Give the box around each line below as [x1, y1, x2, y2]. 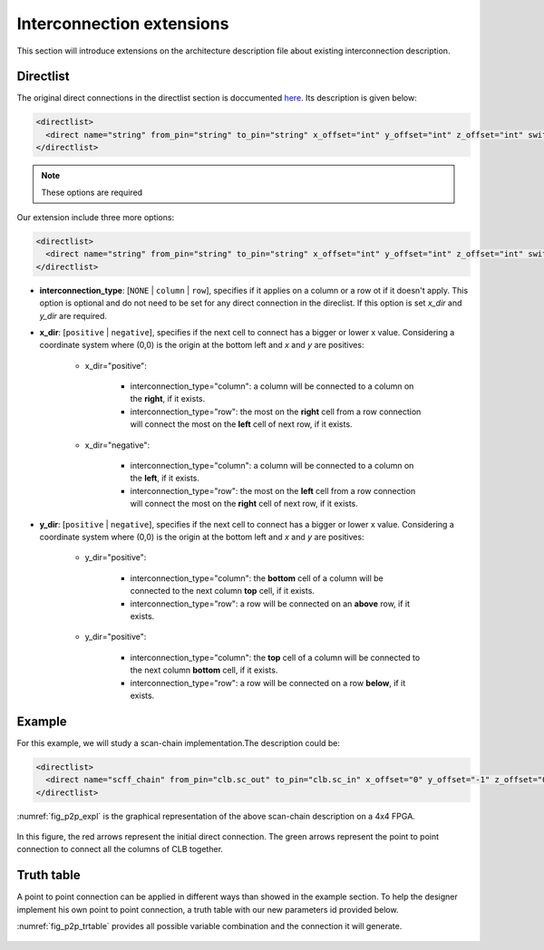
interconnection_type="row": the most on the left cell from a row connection [130, 485, 416, 496]
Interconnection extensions [16, 14, 229, 34]
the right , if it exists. [130, 393, 206, 404]
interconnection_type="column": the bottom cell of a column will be [130, 572, 384, 584]
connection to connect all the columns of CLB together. [16, 844, 224, 855]
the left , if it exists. [130, 472, 199, 484]
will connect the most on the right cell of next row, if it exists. [130, 499, 358, 509]
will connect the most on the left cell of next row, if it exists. [130, 419, 353, 430]
